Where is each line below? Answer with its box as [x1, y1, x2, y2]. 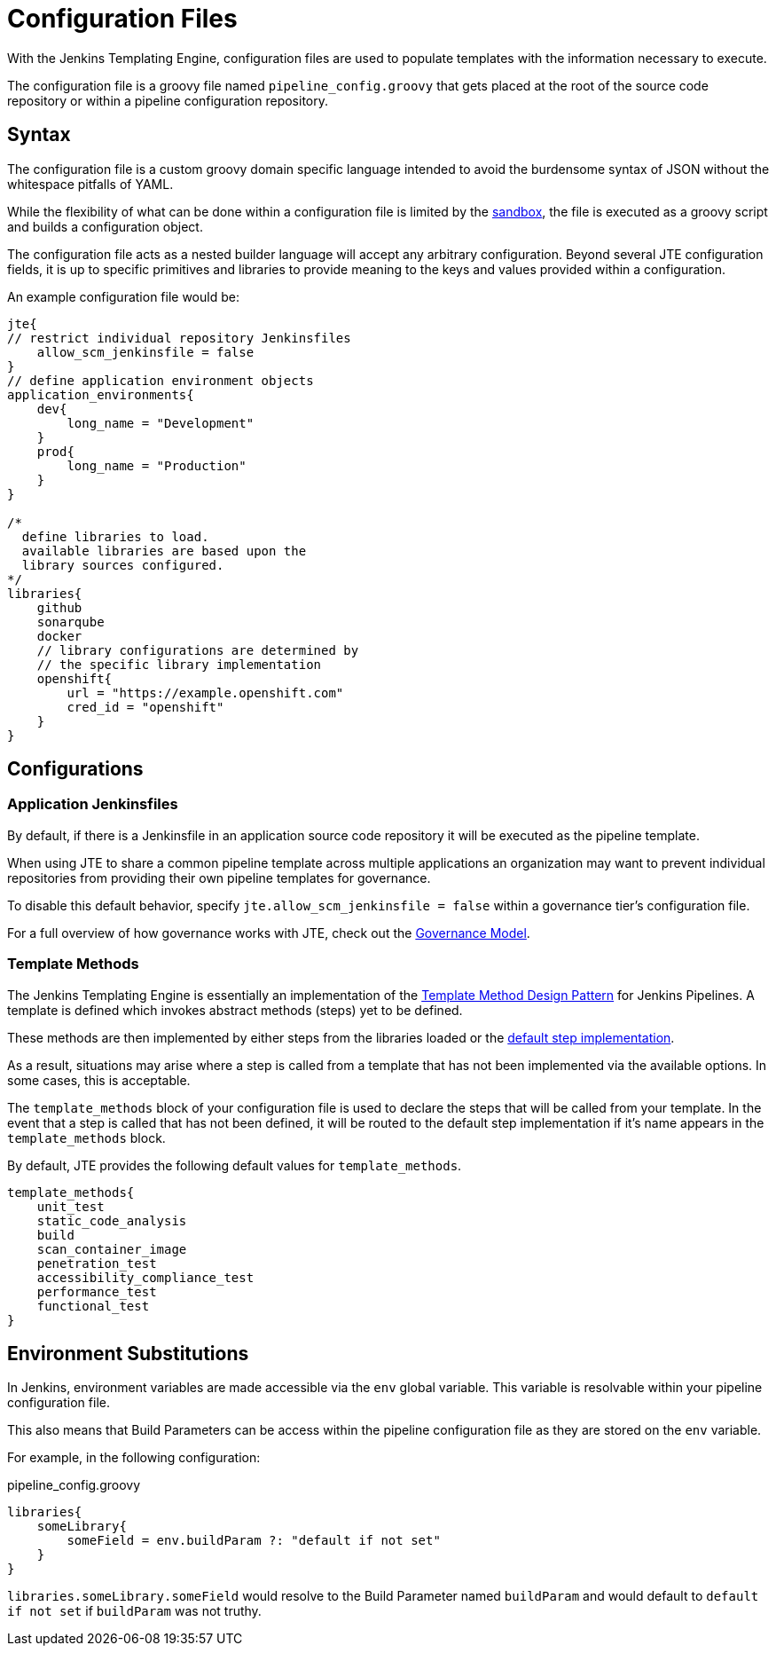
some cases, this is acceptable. [7, 1072, 191, 1088]
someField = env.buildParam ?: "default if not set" [67, 1533, 441, 1548]
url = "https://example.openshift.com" [67, 685, 344, 700]
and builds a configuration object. [7, 218, 203, 234]
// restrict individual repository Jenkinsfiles [7, 330, 351, 345]
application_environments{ [7, 387, 194, 402]
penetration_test [36, 1255, 157, 1271]
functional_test [36, 1298, 150, 1313]
